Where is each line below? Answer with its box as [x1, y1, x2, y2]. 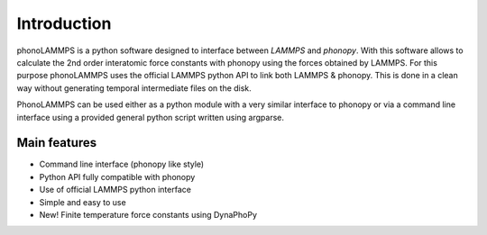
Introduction [16, 14, 112, 33]
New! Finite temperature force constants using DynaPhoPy [39, 209, 257, 220]
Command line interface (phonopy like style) [39, 158, 205, 170]
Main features [16, 135, 97, 150]
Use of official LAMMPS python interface [39, 185, 191, 195]
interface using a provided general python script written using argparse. [16, 112, 284, 122]
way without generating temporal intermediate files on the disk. [16, 82, 252, 94]
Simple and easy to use [39, 196, 126, 207]
